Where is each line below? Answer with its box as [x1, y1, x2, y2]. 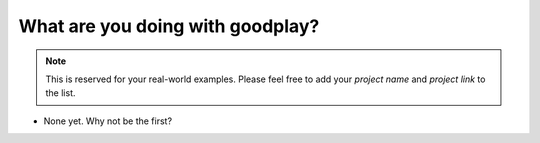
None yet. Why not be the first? [43, 115, 173, 127]
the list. [45, 87, 76, 99]
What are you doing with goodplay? [18, 15, 320, 37]
